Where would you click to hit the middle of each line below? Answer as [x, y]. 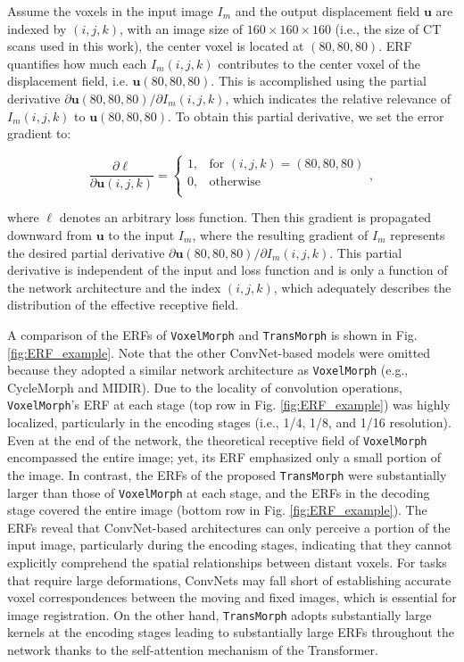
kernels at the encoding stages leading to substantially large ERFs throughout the [231, 632]
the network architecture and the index [114, 287]
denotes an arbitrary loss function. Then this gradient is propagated [245, 217]
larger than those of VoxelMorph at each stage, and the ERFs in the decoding [219, 492]
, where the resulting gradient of [280, 234]
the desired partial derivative [86, 252]
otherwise [235, 182]
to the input [141, 234]
